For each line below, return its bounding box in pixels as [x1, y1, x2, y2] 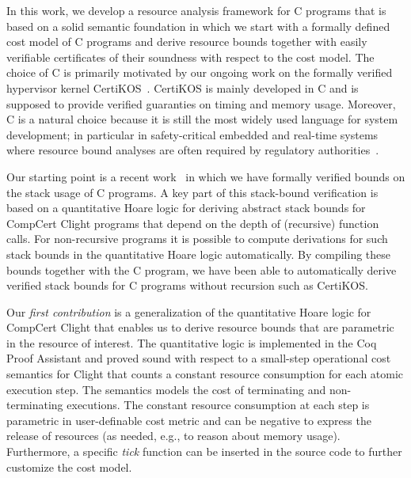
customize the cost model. [6, 458, 132, 475]
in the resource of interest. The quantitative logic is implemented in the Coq [6, 334, 377, 351]
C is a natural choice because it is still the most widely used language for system [6, 111, 398, 127]
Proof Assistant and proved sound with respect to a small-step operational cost [6, 350, 391, 366]
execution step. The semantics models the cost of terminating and [6, 381, 326, 397]
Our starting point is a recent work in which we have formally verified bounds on [6, 168, 405, 184]
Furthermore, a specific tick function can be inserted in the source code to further [6, 443, 402, 460]
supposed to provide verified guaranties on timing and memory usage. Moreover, [6, 95, 396, 112]
